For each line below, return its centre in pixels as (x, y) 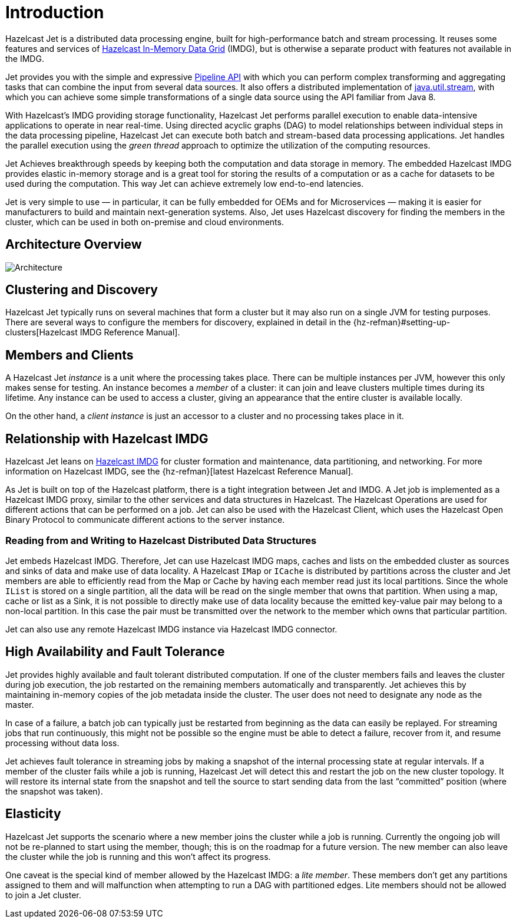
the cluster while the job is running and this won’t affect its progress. (138, 856)
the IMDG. (25, 58)
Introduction (55, 12)
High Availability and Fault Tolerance (115, 652)
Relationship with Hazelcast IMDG (107, 439)
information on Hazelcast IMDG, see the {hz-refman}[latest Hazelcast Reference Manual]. (179, 472)
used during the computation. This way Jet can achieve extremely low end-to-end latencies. (185, 183)
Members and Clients (70, 355)
